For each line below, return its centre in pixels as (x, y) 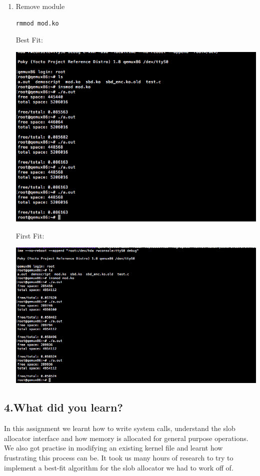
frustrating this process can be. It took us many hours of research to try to (119, 457)
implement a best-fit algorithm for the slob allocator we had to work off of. (119, 467)
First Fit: (30, 235)
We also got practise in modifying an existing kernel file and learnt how (113, 448)
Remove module (40, 6)
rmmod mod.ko (37, 23)
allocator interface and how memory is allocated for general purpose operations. (126, 438)
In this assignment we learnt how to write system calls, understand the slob (120, 428)
